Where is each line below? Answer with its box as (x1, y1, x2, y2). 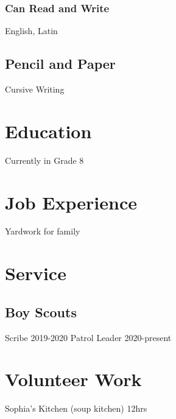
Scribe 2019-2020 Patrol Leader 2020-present (5, 331, 172, 343)
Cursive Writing (5, 83, 65, 96)
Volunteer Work (5, 367, 142, 392)
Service (5, 261, 66, 286)
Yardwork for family (5, 225, 80, 238)
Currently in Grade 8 (5, 153, 84, 166)
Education (5, 118, 92, 143)
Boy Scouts (5, 302, 77, 321)
